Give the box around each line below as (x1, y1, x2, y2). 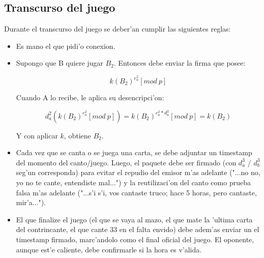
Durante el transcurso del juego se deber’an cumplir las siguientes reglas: (4, 23, 231, 34)
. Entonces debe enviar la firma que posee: (113, 58, 246, 68)
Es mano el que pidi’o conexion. (16, 40, 115, 51)
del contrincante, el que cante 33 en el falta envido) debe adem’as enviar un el (16, 224, 259, 235)
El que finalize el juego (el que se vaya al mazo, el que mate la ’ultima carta (16, 214, 253, 224)
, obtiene (64, 130, 91, 140)
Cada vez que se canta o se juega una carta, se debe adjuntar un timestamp (16, 147, 252, 158)
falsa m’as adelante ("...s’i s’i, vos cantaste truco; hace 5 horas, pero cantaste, (16, 187, 257, 197)
